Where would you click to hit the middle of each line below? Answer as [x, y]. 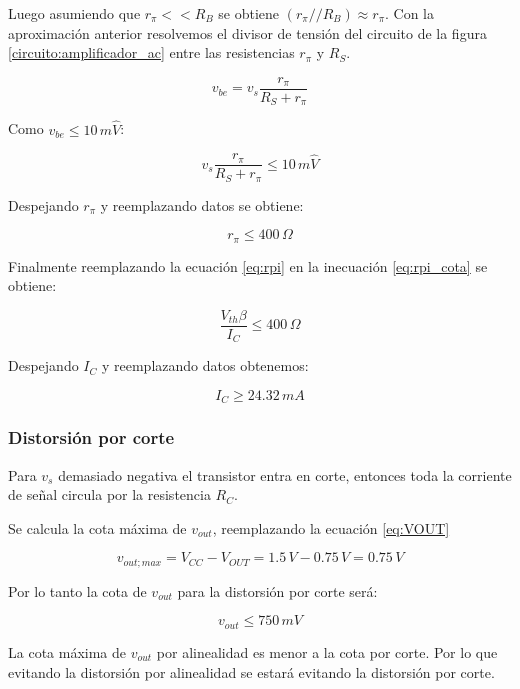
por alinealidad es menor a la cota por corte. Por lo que [327, 651]
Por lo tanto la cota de [77, 590]
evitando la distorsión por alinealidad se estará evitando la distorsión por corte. [251, 671]
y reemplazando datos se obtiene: [202, 204]
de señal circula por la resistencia [109, 494]
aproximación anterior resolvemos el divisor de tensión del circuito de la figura [247, 32]
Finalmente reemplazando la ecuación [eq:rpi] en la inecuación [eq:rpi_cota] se [248, 265]
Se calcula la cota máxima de [97, 527]
